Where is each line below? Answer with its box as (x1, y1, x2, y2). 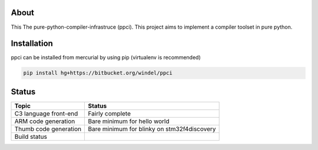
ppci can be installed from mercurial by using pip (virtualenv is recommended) (11, 54, 201, 61)
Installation (11, 39, 53, 49)
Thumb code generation (14, 125, 82, 133)
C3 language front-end (14, 109, 78, 117)
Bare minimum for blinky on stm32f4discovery (88, 125, 216, 133)
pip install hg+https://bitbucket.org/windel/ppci (23, 70, 173, 76)
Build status (14, 132, 47, 141)
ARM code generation (14, 117, 75, 125)
